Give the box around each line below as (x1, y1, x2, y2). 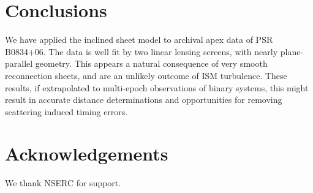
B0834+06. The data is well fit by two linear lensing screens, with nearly (5, 45, 278, 58)
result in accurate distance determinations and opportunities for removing (5, 93, 282, 106)
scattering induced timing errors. (5, 105, 128, 118)
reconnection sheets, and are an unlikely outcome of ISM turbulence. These (5, 69, 287, 81)
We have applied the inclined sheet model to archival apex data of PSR (5, 33, 273, 46)
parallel (5, 57, 33, 70)
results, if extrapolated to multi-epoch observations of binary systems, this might (5, 81, 309, 94)
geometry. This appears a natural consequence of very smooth (35, 57, 268, 70)
